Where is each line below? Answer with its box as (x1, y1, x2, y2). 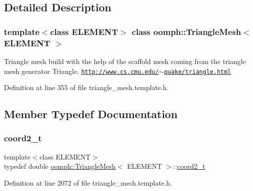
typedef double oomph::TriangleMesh (4, 161, 116, 171)
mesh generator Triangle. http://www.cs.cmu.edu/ (4, 65, 159, 76)
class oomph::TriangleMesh (131, 25, 241, 37)
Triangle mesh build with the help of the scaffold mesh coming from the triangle (4, 56, 246, 66)
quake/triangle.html (164, 68, 231, 75)
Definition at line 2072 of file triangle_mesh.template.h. (4, 177, 172, 188)
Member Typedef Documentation (4, 106, 178, 122)
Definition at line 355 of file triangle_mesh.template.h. (4, 82, 169, 93)
